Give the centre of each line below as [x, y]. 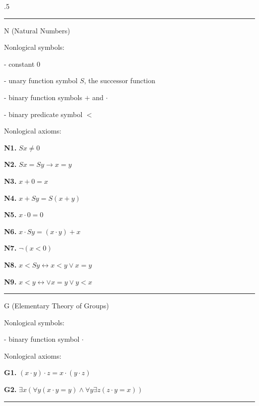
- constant [19, 64]
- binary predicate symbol [43, 114]
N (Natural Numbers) [37, 30]
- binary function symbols [43, 97]
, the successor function [120, 80]
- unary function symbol [41, 80]
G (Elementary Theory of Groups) [57, 306]
